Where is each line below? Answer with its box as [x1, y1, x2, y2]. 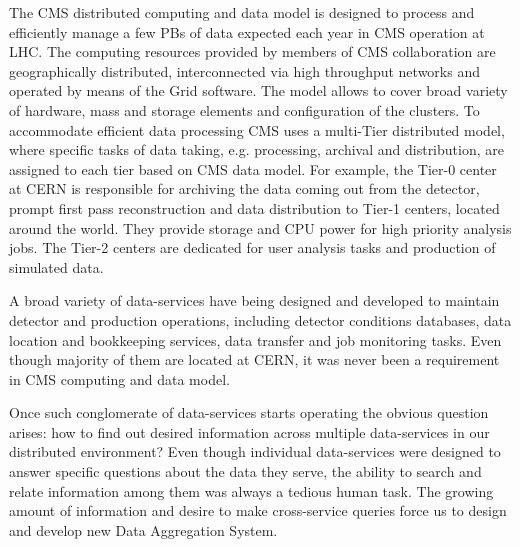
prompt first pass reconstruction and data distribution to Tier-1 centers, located [9, 197, 500, 218]
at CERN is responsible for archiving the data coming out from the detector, [9, 178, 480, 199]
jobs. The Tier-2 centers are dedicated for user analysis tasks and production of [9, 237, 496, 258]
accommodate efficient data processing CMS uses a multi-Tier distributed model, [9, 119, 505, 140]
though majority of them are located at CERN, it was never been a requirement [9, 349, 500, 370]
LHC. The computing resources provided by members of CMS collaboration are [9, 41, 496, 62]
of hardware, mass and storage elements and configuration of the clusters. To [9, 99, 480, 120]
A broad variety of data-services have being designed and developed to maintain [9, 290, 500, 311]
